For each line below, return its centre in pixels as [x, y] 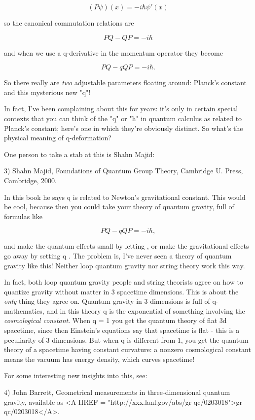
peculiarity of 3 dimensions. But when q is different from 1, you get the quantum [126, 339]
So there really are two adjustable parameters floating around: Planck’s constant [126, 82]
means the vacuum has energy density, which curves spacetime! [99, 359]
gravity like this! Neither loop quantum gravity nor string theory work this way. [125, 265]
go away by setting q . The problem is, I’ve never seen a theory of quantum [118, 255]
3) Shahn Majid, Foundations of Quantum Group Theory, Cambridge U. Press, [124, 171]
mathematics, [24, 310]
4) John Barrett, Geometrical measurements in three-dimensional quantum [117, 392]
